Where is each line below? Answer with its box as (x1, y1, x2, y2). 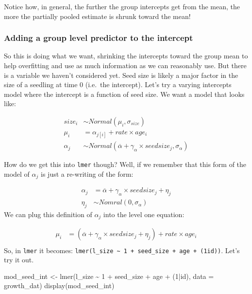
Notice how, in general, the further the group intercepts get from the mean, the (4, 1, 240, 11)
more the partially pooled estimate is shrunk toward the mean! (4, 11, 191, 21)
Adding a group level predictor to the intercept (4, 32, 193, 44)
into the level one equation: (103, 209, 185, 220)
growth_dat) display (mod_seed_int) (4, 280, 115, 291)
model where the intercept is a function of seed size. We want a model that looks (4, 89, 245, 99)
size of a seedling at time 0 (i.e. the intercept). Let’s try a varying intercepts (4, 79, 232, 90)
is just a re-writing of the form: (41, 168, 134, 179)
